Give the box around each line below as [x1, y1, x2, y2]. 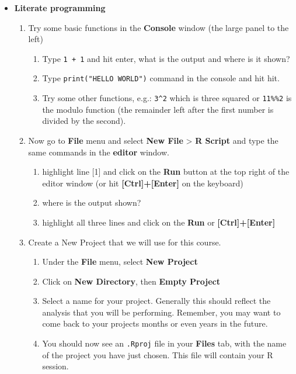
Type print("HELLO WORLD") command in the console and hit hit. [42, 72, 280, 84]
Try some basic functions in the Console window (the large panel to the [28, 21, 289, 33]
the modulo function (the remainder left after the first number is [42, 103, 274, 115]
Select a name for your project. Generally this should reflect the [42, 295, 271, 307]
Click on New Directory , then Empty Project [42, 275, 220, 287]
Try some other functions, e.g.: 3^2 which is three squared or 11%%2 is [42, 92, 292, 104]
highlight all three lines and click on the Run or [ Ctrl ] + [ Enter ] [42, 216, 276, 228]
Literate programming [14, 2, 106, 13]
